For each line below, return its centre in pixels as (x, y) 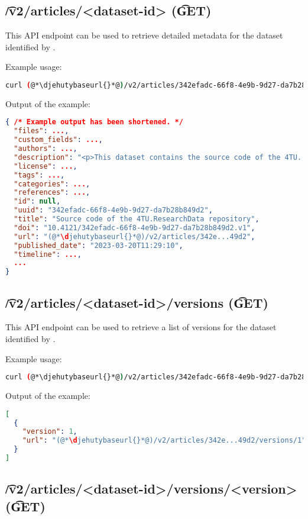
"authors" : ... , (46, 149)
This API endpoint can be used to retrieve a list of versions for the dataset (141, 327)
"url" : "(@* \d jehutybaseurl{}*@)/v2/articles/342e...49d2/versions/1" (164, 441)
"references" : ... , (52, 193)
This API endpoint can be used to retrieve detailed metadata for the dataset (144, 35)
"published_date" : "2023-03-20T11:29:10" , (98, 245)
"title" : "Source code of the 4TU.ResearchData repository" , (137, 219)
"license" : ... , (46, 166)
